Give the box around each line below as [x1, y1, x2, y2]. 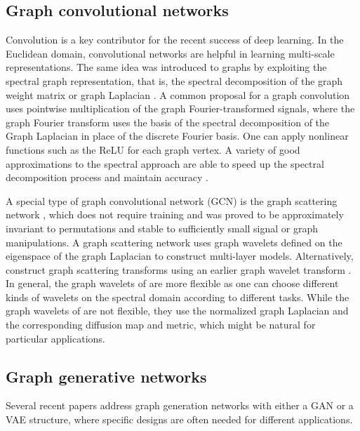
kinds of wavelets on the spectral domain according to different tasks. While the [6, 289, 349, 304]
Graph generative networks [6, 365, 207, 387]
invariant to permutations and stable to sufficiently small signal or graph [6, 220, 319, 235]
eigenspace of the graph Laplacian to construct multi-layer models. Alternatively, [6, 248, 354, 263]
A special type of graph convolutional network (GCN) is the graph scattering [6, 193, 338, 208]
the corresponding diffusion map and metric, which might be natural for [6, 317, 316, 332]
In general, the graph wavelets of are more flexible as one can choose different [6, 276, 339, 291]
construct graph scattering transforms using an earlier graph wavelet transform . [6, 262, 352, 277]
